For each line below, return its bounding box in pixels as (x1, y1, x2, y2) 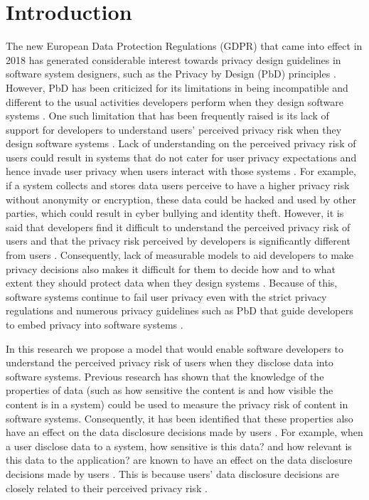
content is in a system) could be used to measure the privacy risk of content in (6, 396, 348, 411)
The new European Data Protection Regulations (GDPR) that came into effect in (6, 38, 363, 53)
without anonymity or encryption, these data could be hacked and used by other (6, 191, 357, 206)
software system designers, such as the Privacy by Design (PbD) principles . (6, 66, 336, 81)
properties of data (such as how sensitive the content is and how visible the (6, 383, 333, 398)
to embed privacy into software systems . (6, 317, 183, 331)
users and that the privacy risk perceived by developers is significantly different (6, 233, 351, 248)
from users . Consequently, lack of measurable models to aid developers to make (6, 248, 354, 262)
